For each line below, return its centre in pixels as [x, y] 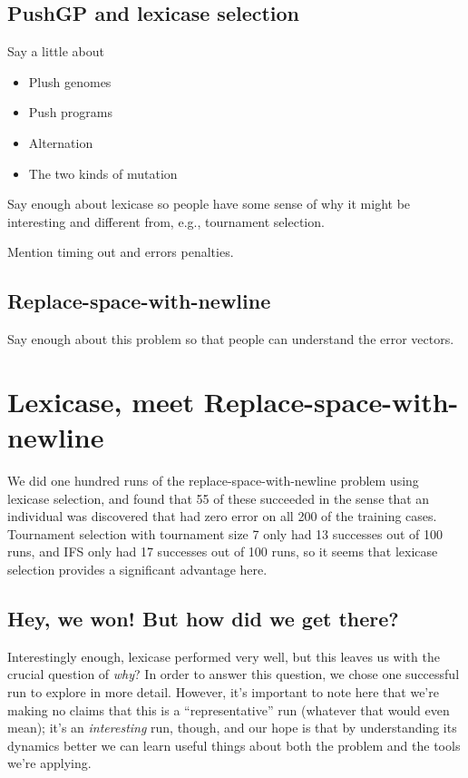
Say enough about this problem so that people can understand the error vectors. [231, 339]
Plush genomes [70, 81]
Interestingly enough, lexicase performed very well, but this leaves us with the [224, 656]
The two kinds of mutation [103, 173]
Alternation [61, 142]
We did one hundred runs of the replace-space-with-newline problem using [213, 481]
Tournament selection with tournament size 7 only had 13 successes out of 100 [225, 533]
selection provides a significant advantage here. [137, 570]
